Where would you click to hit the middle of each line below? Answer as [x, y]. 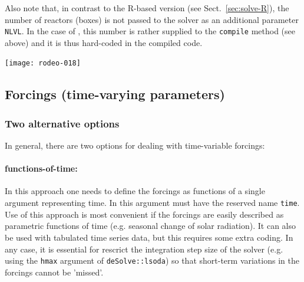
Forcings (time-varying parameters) [115, 94]
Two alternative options [62, 123]
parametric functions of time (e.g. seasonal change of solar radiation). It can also [151, 226]
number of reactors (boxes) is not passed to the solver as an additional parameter [152, 19]
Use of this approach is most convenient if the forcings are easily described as [144, 214]
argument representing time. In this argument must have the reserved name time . [152, 203]
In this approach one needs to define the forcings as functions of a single [135, 191]
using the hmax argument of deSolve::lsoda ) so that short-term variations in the [152, 260]
